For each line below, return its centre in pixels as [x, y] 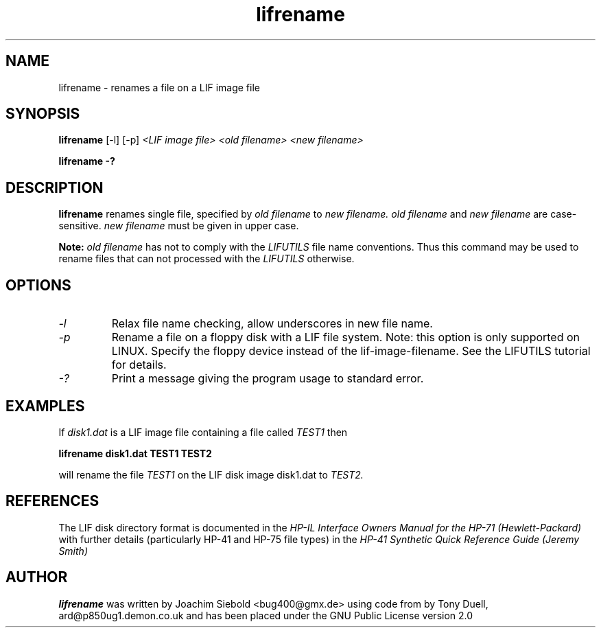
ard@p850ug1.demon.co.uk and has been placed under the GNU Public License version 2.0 [266, 615]
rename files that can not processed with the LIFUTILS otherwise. [207, 259]
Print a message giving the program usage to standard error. [268, 379]
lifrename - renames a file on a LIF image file [159, 87]
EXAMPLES [45, 406]
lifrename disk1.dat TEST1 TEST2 [135, 453]
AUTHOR [37, 577]
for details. [139, 365]
